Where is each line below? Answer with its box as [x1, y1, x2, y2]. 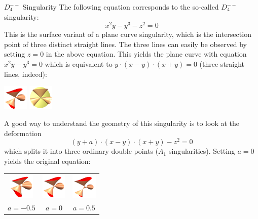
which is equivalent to [45, 59, 113, 69]
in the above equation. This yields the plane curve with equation [46, 49, 247, 59]
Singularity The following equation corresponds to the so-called [22, 2, 219, 12]
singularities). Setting [168, 146, 235, 156]
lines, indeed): [4, 68, 47, 79]
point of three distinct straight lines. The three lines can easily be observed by [4, 38, 247, 49]
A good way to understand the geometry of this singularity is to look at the [4, 118, 239, 128]
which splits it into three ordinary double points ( [4, 146, 159, 156]
